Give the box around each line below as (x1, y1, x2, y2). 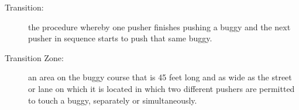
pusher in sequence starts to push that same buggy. (28, 32, 212, 44)
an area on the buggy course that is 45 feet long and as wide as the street (28, 71, 292, 83)
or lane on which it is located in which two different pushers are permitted (28, 82, 295, 94)
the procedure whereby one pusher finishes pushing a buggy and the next (28, 20, 291, 33)
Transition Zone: (5, 51, 64, 63)
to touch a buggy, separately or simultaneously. (28, 94, 197, 106)
